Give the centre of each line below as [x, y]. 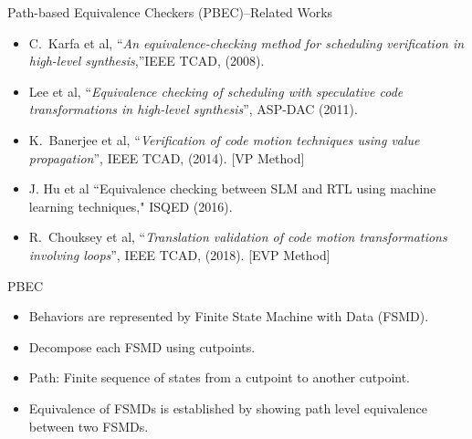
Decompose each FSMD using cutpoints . [142, 346]
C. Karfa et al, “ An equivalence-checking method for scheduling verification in [246, 42]
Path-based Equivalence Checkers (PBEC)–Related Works [170, 12]
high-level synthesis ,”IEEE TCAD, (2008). [147, 61]
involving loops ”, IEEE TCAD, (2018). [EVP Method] [179, 254]
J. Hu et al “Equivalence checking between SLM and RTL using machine [232, 188]
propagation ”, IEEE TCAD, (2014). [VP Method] [167, 157]
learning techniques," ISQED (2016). [131, 206]
